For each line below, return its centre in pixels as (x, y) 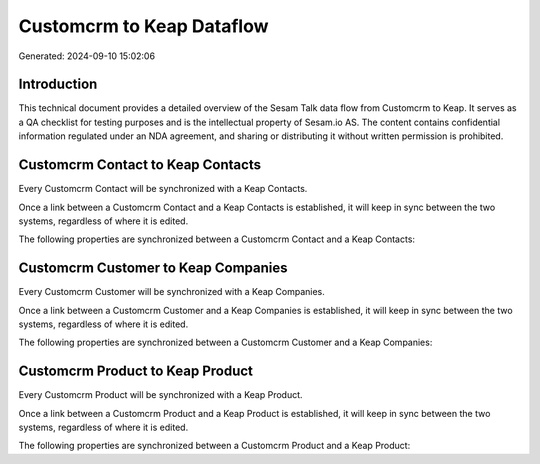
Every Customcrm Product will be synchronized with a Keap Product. (161, 395)
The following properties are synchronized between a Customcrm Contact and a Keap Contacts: (216, 239)
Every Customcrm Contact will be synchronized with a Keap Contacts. (163, 189)
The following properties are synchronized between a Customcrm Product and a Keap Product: (214, 446)
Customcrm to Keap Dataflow (143, 26)
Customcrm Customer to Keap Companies (153, 268)
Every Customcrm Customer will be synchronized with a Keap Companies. (171, 292)
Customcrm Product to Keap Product (136, 371)
